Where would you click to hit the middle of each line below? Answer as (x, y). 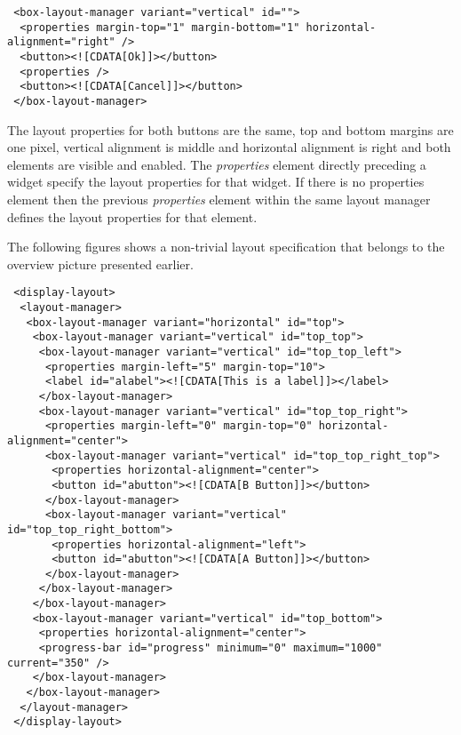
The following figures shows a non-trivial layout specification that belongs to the (226, 247)
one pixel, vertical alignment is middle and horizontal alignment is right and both (229, 147)
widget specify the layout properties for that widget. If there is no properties (216, 182)
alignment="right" (61, 42)
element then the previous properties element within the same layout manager (219, 199)
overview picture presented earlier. (100, 264)
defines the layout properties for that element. (132, 216)
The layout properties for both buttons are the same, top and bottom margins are (230, 129)
